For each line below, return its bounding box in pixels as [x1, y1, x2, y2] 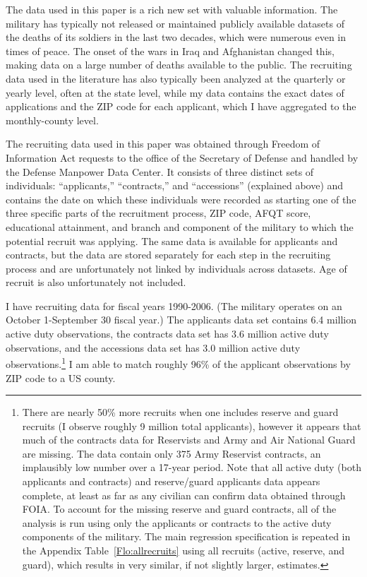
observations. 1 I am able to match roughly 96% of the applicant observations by [6, 355, 351, 371]
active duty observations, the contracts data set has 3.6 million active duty [6, 326, 329, 341]
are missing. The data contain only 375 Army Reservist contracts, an [22, 446, 321, 460]
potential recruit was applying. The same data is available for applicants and [6, 233, 338, 248]
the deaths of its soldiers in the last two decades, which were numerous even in [6, 30, 347, 44]
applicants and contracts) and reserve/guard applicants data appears [22, 474, 320, 489]
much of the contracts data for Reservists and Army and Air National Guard [22, 432, 356, 447]
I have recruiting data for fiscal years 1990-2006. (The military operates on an [6, 298, 342, 313]
